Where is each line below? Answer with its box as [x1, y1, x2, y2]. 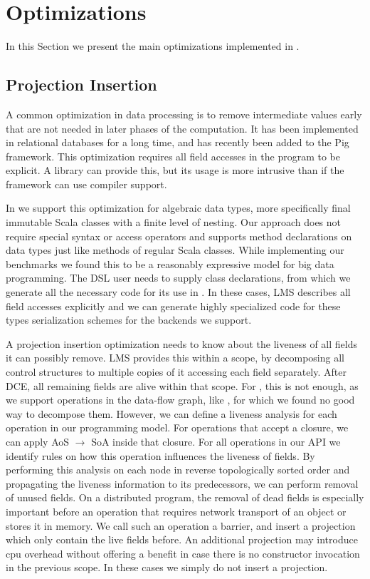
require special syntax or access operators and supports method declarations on [6, 228, 352, 243]
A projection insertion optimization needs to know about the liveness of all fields [6, 336, 357, 351]
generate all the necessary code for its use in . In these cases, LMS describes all [6, 285, 351, 299]
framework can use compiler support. [6, 176, 167, 191]
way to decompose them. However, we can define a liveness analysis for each [6, 406, 337, 421]
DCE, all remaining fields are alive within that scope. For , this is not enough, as [6, 378, 359, 393]
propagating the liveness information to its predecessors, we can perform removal [6, 476, 359, 491]
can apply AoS [6, 434, 70, 449]
